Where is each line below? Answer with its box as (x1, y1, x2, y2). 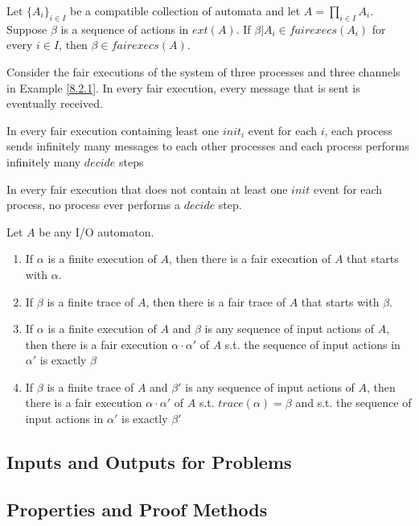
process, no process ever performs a (6, 196, 180, 213)
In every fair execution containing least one (6, 121, 220, 138)
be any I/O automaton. (39, 223, 154, 240)
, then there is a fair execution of (169, 250, 331, 267)
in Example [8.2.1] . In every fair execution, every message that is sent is (6, 79, 360, 96)
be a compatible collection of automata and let (69, 2, 301, 18)
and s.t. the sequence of (295, 394, 412, 411)
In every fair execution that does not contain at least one (6, 180, 288, 197)
